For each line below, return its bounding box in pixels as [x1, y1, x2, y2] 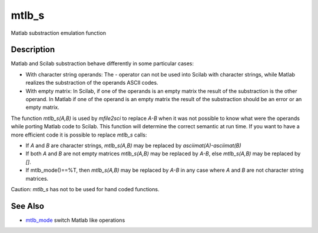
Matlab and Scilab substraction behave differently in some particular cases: [11, 60, 194, 67]
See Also [11, 201, 44, 211]
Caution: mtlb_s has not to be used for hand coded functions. [11, 185, 160, 192]
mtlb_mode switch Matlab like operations [25, 217, 125, 224]
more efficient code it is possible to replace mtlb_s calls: [11, 131, 147, 138]
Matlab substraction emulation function [11, 29, 106, 36]
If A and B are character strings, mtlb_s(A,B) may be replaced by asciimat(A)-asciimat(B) [25, 142, 241, 149]
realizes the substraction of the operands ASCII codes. [25, 79, 158, 86]
